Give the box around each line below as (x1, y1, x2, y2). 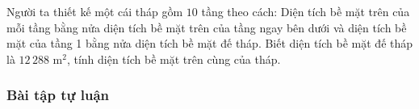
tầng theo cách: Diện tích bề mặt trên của (201, 3, 410, 19)
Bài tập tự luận (6, 85, 110, 105)
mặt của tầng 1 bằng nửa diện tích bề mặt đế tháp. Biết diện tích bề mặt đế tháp (6, 35, 413, 52)
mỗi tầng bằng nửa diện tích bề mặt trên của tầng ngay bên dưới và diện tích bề (6, 19, 407, 36)
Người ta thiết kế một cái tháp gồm (6, 3, 183, 19)
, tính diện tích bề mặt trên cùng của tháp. (66, 50, 281, 67)
